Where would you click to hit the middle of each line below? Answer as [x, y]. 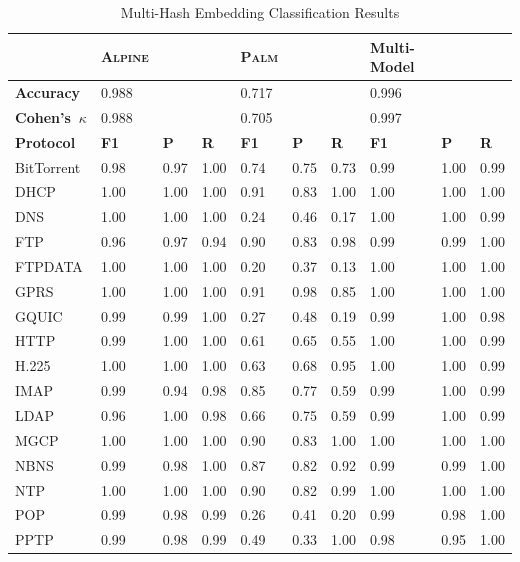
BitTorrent [48, 166]
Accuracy [48, 92]
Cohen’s [43, 116]
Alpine [124, 56]
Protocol [45, 141]
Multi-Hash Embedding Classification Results [260, 12]
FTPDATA [49, 265]
